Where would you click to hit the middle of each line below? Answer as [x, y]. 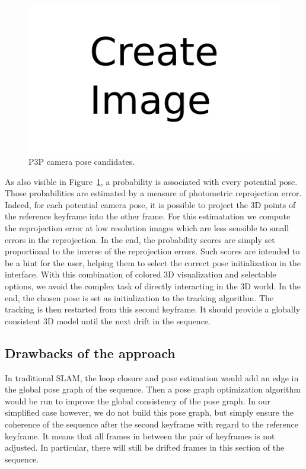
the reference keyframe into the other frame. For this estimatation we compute [148, 216]
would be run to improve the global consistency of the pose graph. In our [138, 401]
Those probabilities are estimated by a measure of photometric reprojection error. [153, 193]
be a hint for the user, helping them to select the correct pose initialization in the [153, 262]
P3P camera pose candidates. [82, 162]
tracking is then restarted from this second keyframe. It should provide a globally [153, 309]
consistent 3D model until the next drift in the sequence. [108, 320]
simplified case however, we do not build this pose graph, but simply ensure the [149, 412]
